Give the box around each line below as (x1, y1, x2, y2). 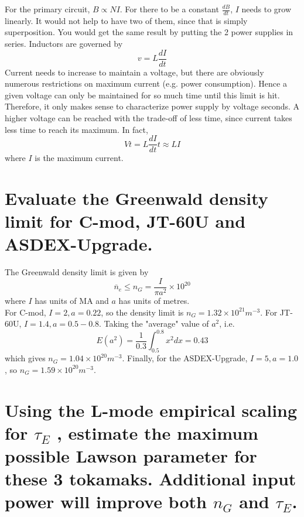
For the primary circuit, (5, 3, 90, 15)
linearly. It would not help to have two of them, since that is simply (5, 14, 248, 26)
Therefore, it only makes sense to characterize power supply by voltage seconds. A (5, 100, 300, 112)
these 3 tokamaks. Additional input (5, 467, 296, 491)
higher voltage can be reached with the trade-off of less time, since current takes (5, 112, 292, 124)
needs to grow (241, 3, 292, 15)
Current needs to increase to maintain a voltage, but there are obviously (5, 66, 264, 78)
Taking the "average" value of (104, 317, 209, 330)
